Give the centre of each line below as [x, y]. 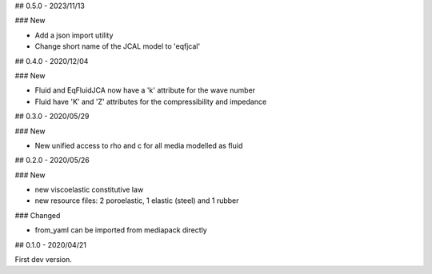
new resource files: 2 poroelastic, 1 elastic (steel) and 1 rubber [137, 201]
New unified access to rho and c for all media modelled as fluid [139, 145]
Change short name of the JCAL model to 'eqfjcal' [118, 46]
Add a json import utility [74, 35]
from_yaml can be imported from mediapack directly [121, 230]
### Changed [38, 215]
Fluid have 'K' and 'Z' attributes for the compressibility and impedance [151, 101]
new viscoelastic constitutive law [89, 190]
